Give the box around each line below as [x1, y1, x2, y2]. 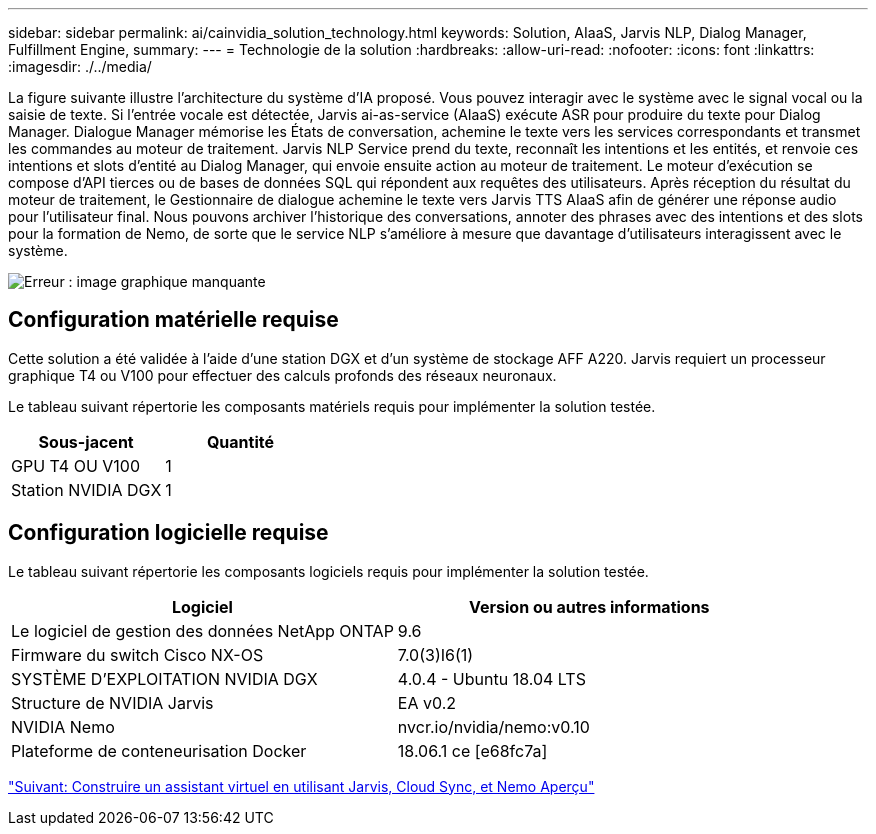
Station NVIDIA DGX [11, 479, 162, 500]
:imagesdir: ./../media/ [8, 58, 152, 75]
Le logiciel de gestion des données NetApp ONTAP [11, 620, 394, 641]
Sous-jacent [38, 431, 134, 452]
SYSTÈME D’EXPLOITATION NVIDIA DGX [11, 668, 318, 689]
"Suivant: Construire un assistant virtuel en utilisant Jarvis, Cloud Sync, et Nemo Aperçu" [8, 777, 595, 795]
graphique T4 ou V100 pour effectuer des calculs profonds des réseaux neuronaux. [8, 366, 557, 384]
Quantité [206, 431, 274, 452]
